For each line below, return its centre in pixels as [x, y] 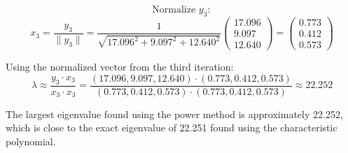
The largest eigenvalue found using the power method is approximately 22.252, [174, 114]
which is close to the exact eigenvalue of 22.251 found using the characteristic [172, 127]
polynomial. [31, 141]
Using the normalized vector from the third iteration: [120, 66]
